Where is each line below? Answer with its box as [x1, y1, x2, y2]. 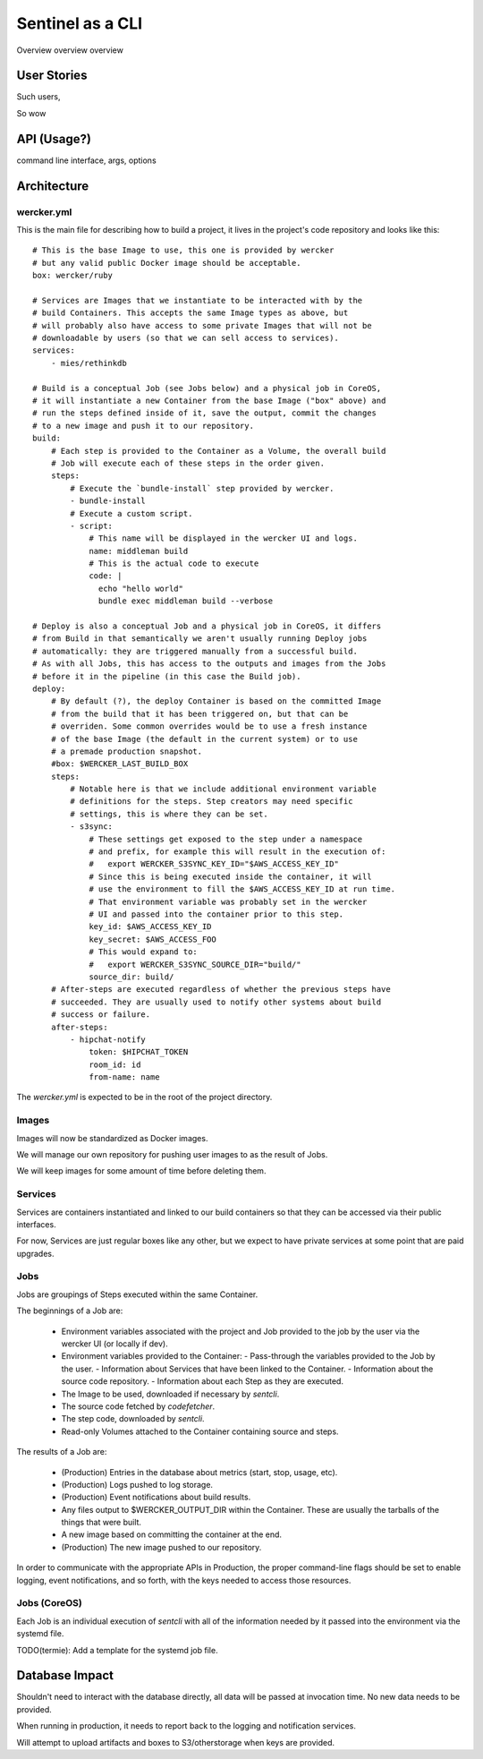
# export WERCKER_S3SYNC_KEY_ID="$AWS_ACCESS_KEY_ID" [89, 859, 339, 869]
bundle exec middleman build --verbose [98, 596, 273, 606]
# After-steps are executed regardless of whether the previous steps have [50, 985, 391, 995]
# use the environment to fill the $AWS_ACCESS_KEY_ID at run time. [89, 884, 396, 894]
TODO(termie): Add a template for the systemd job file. [16, 1644, 218, 1655]
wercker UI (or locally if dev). [61, 1338, 169, 1349]
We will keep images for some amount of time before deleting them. [16, 1166, 267, 1176]
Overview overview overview [16, 45, 124, 56]
